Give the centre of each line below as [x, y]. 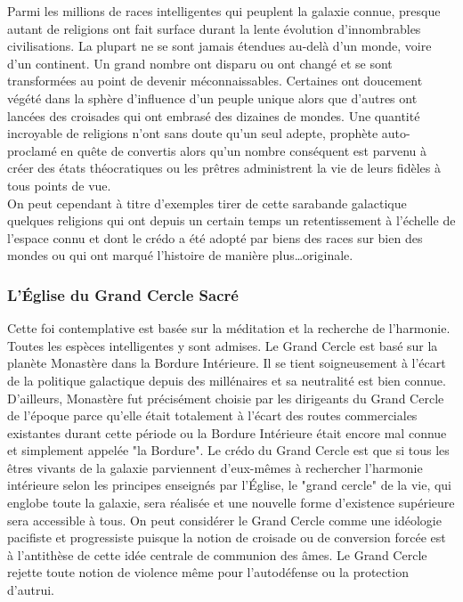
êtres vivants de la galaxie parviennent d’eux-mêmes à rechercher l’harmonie [215, 467]
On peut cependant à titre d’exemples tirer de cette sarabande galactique [207, 203]
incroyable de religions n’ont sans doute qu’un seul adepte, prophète [193, 133]
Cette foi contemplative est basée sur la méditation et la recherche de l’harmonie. [229, 328]
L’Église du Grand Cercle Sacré [123, 294]
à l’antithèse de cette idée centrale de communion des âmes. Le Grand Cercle [217, 554]
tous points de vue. [59, 185]
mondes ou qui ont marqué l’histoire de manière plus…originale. [180, 255]
